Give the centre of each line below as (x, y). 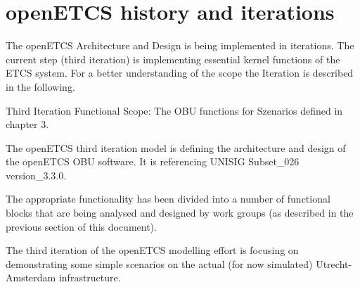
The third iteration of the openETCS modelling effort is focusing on (152, 250)
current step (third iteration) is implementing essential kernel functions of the (173, 59)
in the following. (40, 86)
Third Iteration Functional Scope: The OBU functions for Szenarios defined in (174, 110)
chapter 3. (27, 124)
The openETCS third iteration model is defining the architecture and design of (176, 147)
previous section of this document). (81, 226)
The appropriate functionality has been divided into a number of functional (168, 199)
